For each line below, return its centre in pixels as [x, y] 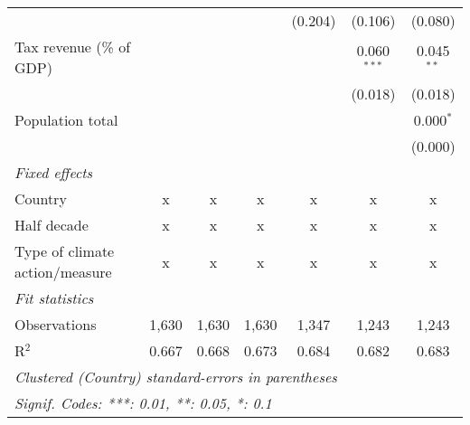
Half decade [52, 225]
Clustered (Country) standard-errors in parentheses [176, 377]
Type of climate [65, 251]
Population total [66, 120]
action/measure [63, 272]
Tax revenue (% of [73, 47]
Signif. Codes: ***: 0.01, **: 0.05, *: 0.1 [143, 403]
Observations [56, 324]
